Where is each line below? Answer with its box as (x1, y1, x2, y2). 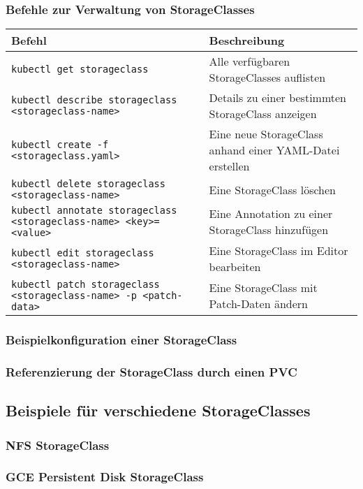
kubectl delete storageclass (11, 178, 165, 190)
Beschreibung (209, 32, 285, 49)
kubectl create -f (11, 138, 109, 150)
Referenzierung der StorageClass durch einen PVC (6, 363, 297, 380)
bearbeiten (209, 258, 261, 275)
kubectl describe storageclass (11, 94, 177, 106)
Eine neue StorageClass (209, 126, 323, 143)
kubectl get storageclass (11, 64, 149, 75)
